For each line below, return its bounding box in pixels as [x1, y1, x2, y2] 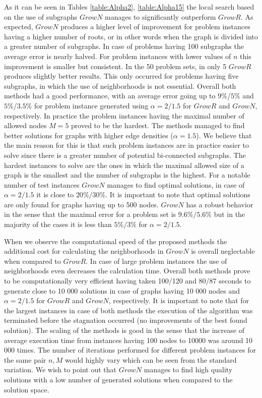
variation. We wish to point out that [4, 364, 116, 375]
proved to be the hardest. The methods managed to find [71, 120, 245, 131]
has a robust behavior [186, 199, 253, 209]
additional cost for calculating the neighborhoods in [4, 246, 164, 256]
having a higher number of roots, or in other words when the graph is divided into [4, 31, 258, 41]
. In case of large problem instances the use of [86, 255, 227, 266]
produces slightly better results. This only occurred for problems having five [4, 71, 239, 81]
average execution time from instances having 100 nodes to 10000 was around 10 [4, 334, 253, 345]
